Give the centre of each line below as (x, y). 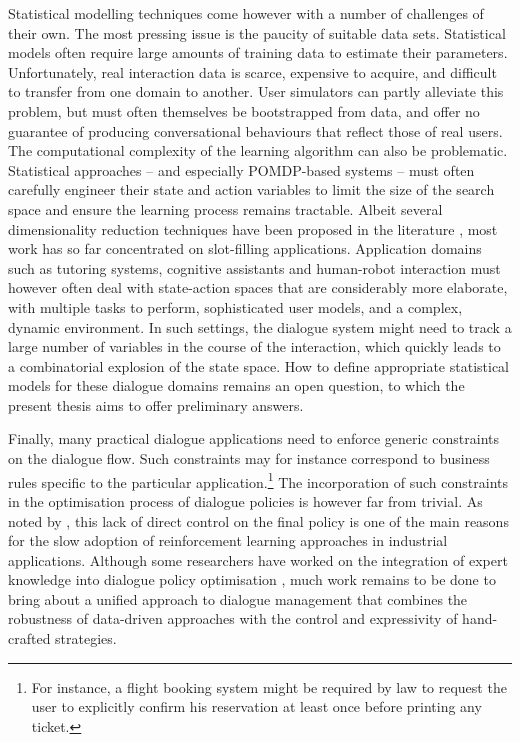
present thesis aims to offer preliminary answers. (156, 404)
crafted (29, 638)
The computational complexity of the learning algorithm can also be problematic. (258, 150)
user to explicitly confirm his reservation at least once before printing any (256, 706)
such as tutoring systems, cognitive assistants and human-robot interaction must (254, 267)
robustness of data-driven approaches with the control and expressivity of (233, 618)
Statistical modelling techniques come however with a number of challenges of (246, 13)
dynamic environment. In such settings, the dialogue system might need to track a (260, 326)
